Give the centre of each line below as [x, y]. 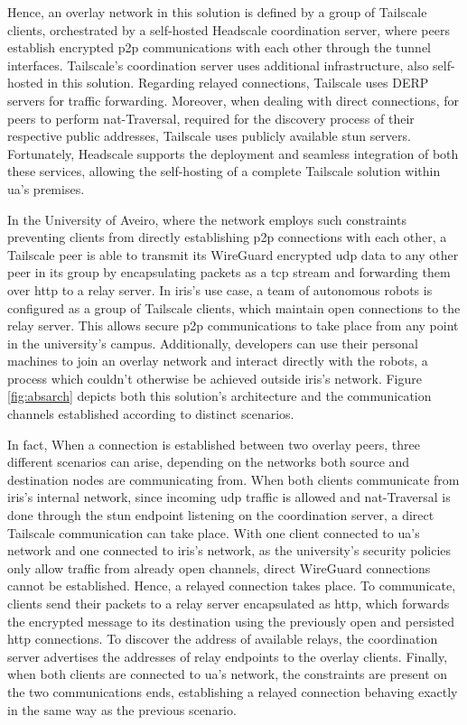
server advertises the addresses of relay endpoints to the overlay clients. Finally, [228, 656]
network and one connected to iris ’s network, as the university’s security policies [229, 550]
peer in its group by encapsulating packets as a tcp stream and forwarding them [229, 272]
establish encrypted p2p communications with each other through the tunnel [219, 47]
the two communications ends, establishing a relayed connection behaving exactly [233, 691]
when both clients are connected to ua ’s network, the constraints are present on [228, 674]
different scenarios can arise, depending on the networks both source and [209, 462]
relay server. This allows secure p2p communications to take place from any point [233, 325]
